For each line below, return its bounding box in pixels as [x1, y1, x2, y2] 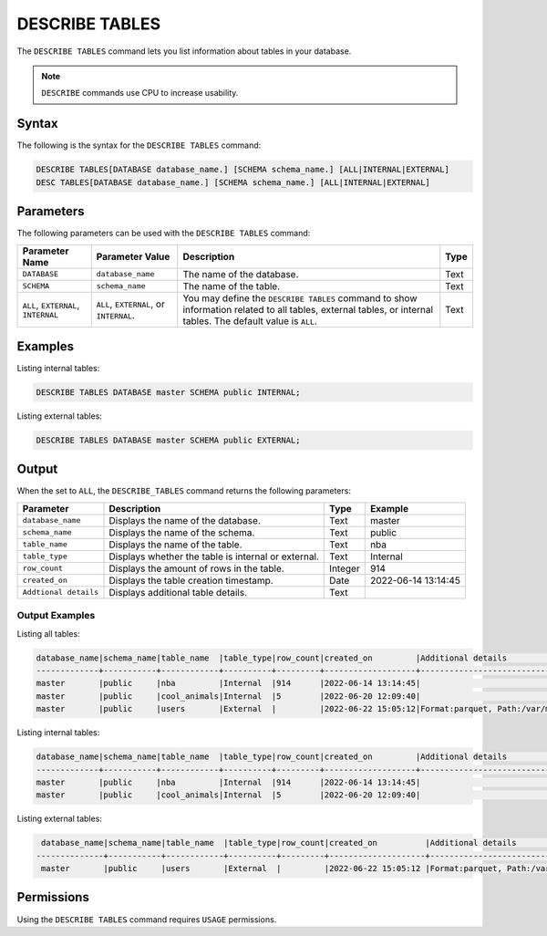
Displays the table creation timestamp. [108, 574, 273, 587]
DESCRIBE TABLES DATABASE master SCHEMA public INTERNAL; [36, 388, 301, 397]
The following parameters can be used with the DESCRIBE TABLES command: [16, 228, 311, 239]
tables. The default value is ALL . [182, 315, 318, 328]
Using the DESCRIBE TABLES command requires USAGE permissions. [16, 913, 277, 925]
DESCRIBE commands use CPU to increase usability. [41, 88, 239, 99]
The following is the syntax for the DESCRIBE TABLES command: [16, 140, 262, 151]
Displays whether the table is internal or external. [108, 550, 319, 563]
